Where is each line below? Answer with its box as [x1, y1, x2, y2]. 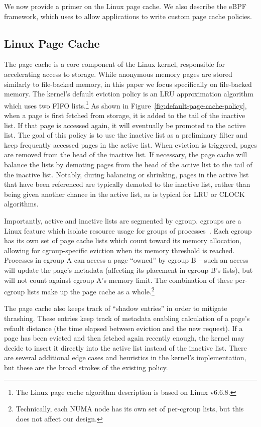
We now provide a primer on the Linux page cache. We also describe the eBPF [4, 1, 246, 11]
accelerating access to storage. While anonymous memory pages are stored [4, 68, 232, 79]
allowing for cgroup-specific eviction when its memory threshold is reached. [4, 245, 235, 255]
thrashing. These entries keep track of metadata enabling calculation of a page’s [4, 312, 250, 323]
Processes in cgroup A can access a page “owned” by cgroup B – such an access [4, 255, 248, 265]
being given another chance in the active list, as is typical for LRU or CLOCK [4, 188, 245, 199]
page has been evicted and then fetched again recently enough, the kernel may [4, 333, 245, 343]
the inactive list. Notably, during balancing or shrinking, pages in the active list [4, 169, 249, 179]
